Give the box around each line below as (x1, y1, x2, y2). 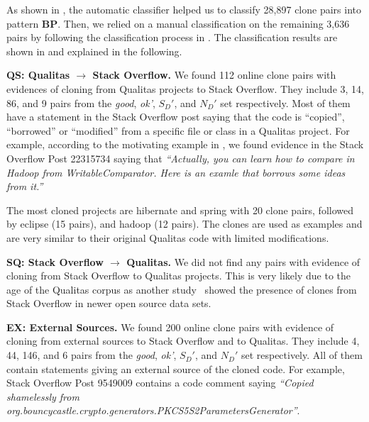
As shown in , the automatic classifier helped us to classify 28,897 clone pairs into (6, 2, 361, 16)
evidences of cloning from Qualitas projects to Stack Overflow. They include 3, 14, (6, 81, 364, 96)
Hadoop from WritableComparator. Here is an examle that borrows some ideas (6, 165, 346, 179)
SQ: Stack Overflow (6, 254, 104, 269)
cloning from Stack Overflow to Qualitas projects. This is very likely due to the (6, 268, 351, 283)
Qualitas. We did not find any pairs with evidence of (126, 254, 360, 269)
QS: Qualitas (6, 67, 70, 82)
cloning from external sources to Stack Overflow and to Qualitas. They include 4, (6, 333, 360, 348)
